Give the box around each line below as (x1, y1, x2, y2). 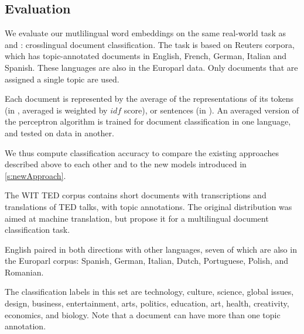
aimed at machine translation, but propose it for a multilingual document (5, 212, 269, 224)
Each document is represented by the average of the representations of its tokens (5, 92, 294, 105)
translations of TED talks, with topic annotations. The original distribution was (5, 200, 292, 212)
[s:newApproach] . (5, 169, 66, 181)
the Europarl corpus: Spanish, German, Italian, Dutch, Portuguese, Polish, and (5, 254, 289, 267)
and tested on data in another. (5, 126, 114, 139)
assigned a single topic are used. (5, 73, 119, 85)
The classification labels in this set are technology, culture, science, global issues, (5, 285, 294, 298)
